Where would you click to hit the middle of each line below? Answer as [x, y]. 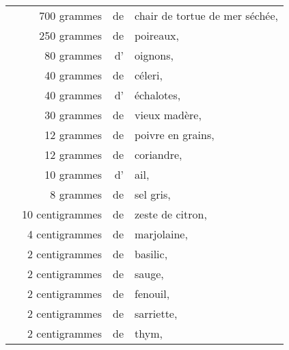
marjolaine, [161, 234]
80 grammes [73, 55]
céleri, [149, 75]
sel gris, [153, 194]
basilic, [151, 254]
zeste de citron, [171, 214]
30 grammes [73, 115]
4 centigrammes [65, 234]
